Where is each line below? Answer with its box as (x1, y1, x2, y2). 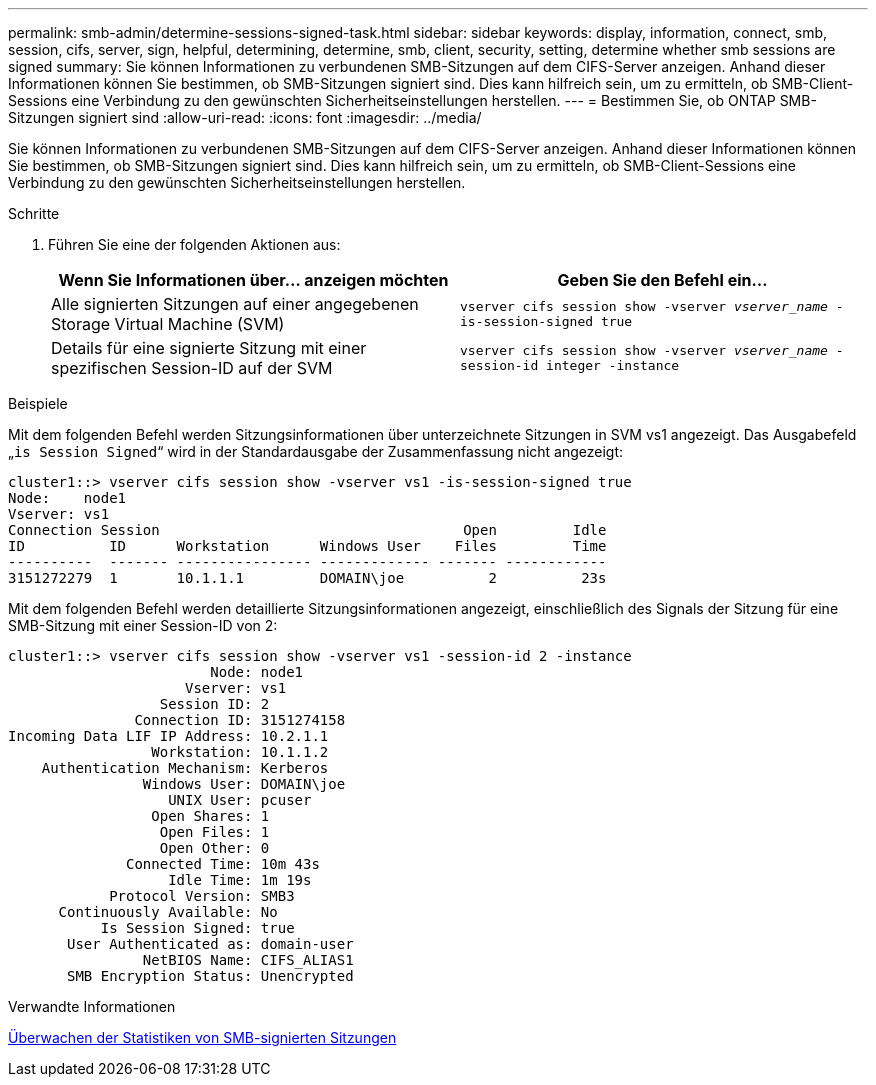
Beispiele (8, 395, 68, 412)
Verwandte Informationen (8, 998, 176, 1015)
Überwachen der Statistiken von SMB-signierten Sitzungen (8, 1029, 397, 1046)
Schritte (8, 205, 60, 222)
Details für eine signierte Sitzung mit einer (51, 338, 367, 358)
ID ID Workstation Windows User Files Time (8, 538, 607, 554)
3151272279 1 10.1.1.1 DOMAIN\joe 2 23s (8, 570, 607, 586)
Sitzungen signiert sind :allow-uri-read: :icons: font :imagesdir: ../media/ (8, 109, 482, 126)
